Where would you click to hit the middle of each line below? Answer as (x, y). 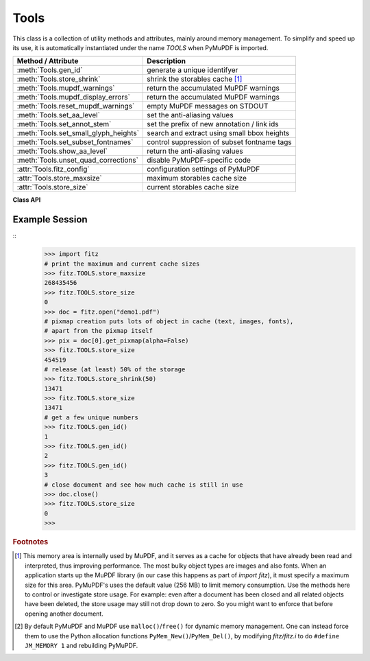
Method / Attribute (48, 61)
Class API (27, 200)
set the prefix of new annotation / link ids (213, 124)
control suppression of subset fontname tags (219, 142)
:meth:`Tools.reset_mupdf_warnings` (76, 106)
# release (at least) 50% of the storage (115, 369)
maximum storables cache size (197, 178)
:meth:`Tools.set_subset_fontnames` (75, 142)
